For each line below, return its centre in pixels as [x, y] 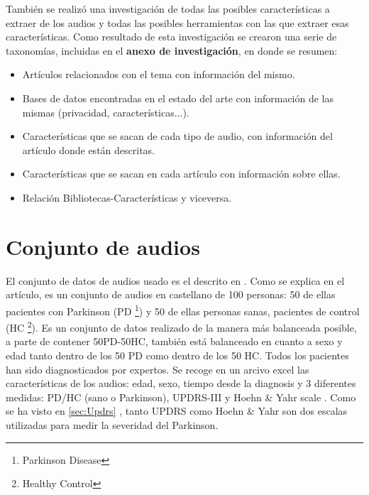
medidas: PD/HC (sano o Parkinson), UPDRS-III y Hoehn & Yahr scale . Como [181, 397]
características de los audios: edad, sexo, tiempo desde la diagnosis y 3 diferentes [181, 383]
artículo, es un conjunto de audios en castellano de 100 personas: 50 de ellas [171, 294]
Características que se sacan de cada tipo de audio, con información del [177, 136]
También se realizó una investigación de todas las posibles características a [168, 9]
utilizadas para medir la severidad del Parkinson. [112, 424]
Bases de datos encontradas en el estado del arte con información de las [178, 98]
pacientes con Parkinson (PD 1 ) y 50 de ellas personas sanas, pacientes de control [183, 310]
